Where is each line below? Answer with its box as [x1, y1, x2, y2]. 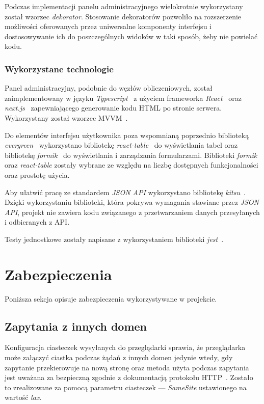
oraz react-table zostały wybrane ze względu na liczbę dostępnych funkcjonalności [5, 159, 258, 170]
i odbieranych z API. [5, 217, 70, 227]
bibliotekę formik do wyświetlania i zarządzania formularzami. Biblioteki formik [5, 149, 257, 160]
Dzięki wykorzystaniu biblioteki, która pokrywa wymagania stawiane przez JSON [5, 197, 259, 207]
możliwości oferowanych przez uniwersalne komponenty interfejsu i [5, 21, 212, 32]
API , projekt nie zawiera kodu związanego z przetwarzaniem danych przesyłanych [5, 206, 260, 217]
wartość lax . [5, 392, 42, 402]
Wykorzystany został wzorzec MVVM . [5, 112, 128, 123]
